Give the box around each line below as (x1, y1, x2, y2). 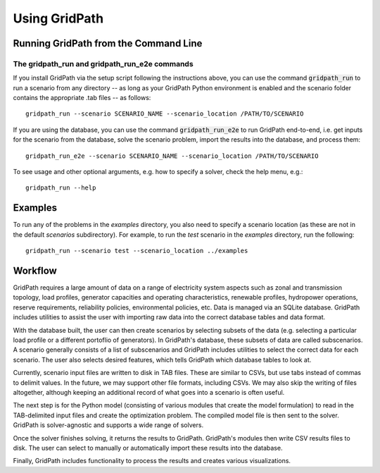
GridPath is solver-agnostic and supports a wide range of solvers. (13, 421, 204, 429)
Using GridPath (13, 11, 104, 26)
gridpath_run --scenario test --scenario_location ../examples (25, 247, 248, 255)
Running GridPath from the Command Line (13, 37, 203, 49)
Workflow (13, 264, 58, 276)
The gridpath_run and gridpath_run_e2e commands (13, 59, 194, 68)
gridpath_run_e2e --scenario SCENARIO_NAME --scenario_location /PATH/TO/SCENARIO (25, 152, 319, 160)
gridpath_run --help (25, 184, 96, 192)
